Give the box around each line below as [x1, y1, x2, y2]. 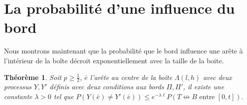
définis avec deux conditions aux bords [49, 81, 164, 92]
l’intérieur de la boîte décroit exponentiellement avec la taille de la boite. [4, 55, 224, 65]
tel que [54, 91, 74, 101]
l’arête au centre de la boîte [90, 72, 173, 82]
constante [4, 91, 33, 101]
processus [4, 81, 32, 92]
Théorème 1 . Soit [4, 72, 62, 82]
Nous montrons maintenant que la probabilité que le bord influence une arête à [4, 46, 243, 56]
